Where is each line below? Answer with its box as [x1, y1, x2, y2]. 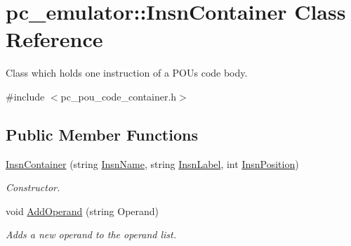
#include [6, 89, 45, 103]
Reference [6, 25, 103, 53]
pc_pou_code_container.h [60, 89, 177, 103]
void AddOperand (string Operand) [6, 203, 159, 218]
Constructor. [6, 180, 60, 195]
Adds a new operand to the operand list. [6, 227, 176, 242]
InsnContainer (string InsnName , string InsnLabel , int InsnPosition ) [6, 156, 299, 171]
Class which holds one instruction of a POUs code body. [6, 65, 248, 80]
